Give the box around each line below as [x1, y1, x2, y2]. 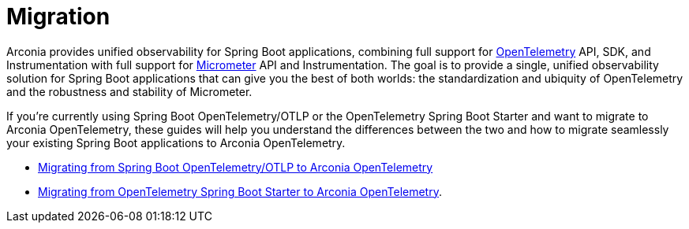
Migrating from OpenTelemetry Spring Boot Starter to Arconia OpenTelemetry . [38, 184, 442, 198]
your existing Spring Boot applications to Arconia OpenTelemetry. [6, 135, 346, 150]
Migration [6, 3, 110, 30]
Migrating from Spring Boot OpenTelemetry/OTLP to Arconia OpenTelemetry [38, 160, 433, 174]
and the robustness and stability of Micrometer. [6, 84, 253, 98]
